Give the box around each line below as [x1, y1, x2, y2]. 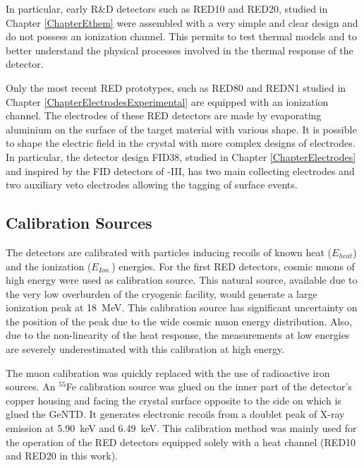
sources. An [6, 379, 56, 394]
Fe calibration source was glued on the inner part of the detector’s [66, 379, 352, 394]
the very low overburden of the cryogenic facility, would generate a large [6, 286, 317, 301]
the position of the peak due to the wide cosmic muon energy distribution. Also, [6, 313, 352, 328]
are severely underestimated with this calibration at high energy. [6, 342, 285, 356]
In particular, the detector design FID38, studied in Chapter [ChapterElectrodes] [6, 149, 356, 164]
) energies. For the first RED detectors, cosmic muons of [111, 258, 355, 273]
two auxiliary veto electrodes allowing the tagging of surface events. [6, 177, 298, 192]
